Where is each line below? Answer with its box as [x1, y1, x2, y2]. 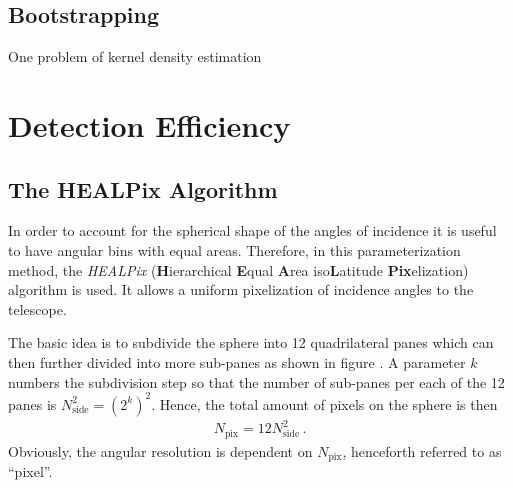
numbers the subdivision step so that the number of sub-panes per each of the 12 [8, 371, 505, 392]
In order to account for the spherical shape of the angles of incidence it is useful [8, 220, 497, 241]
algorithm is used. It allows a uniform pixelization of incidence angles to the [8, 279, 474, 300]
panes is [8, 393, 57, 414]
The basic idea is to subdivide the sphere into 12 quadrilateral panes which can [8, 332, 494, 353]
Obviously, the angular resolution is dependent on [8, 440, 313, 461]
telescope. [8, 298, 67, 319]
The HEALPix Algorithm [8, 173, 278, 204]
